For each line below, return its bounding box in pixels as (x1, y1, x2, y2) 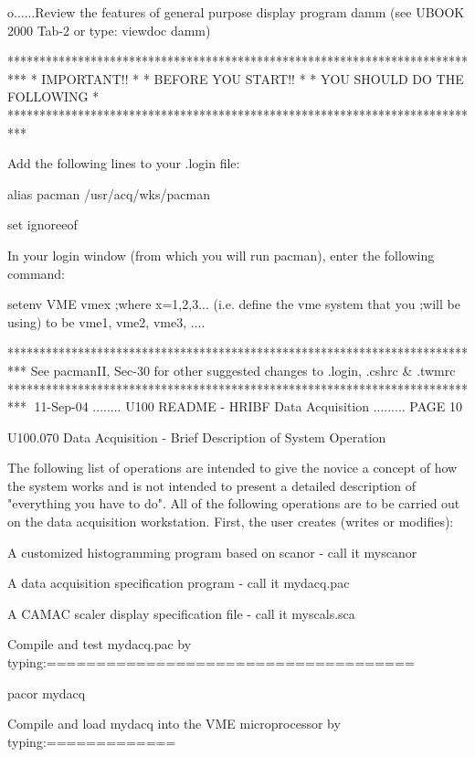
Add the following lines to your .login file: (7, 154, 240, 173)
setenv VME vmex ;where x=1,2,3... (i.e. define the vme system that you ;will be (7, 294, 460, 314)
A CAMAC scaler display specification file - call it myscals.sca (7, 603, 355, 623)
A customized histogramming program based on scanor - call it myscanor (7, 542, 417, 561)
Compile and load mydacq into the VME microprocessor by (7, 714, 341, 733)
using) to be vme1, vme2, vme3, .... (7, 312, 206, 331)
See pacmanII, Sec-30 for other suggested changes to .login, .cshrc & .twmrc (30, 360, 456, 379)
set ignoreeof (7, 215, 78, 234)
